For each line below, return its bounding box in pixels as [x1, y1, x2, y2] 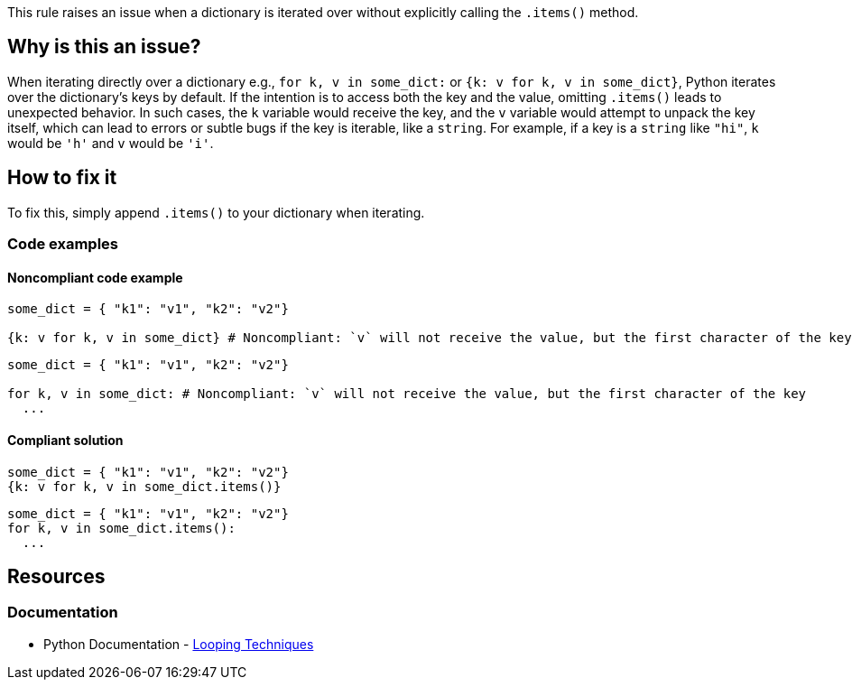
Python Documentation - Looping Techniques [43, 636, 314, 652]
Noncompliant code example [7, 269, 183, 285]
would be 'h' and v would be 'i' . [7, 135, 214, 151]
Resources [7, 564, 106, 588]
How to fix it [7, 166, 117, 190]
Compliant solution [7, 432, 124, 448]
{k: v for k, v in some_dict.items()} [7, 478, 282, 494]
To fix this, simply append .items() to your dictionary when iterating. [7, 204, 425, 220]
